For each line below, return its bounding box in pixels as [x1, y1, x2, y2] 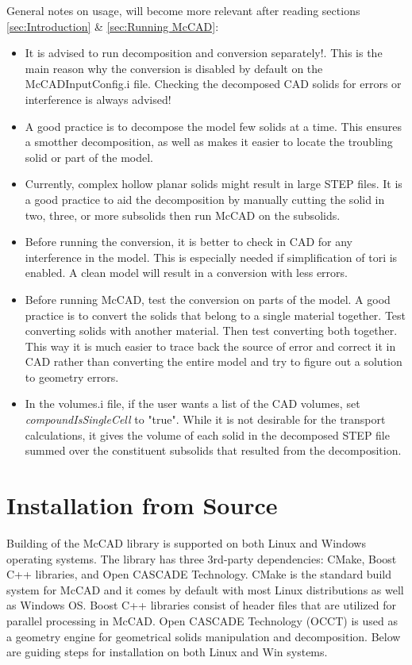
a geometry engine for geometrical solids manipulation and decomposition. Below [6, 628, 401, 644]
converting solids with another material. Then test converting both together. [25, 322, 398, 339]
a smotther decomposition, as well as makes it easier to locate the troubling [25, 133, 393, 150]
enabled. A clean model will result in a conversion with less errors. [25, 264, 348, 281]
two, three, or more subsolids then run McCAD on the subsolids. [25, 206, 341, 223]
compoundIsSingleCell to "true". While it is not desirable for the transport [25, 411, 386, 428]
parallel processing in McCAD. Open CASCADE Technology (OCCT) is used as [6, 612, 398, 628]
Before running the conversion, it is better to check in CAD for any [25, 233, 352, 250]
